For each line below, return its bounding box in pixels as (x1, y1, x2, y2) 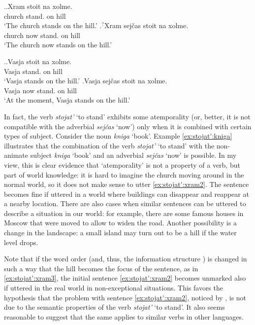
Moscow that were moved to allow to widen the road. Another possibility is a (4, 217, 237, 228)
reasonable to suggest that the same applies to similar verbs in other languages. (4, 311, 244, 322)
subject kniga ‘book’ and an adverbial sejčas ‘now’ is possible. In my (30, 150, 237, 160)
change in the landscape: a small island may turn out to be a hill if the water (4, 227, 237, 238)
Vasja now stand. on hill (4, 85, 77, 95)
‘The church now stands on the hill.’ (4, 39, 112, 50)
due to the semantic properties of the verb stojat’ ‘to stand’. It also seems (4, 302, 225, 312)
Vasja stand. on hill (4, 66, 63, 76)
